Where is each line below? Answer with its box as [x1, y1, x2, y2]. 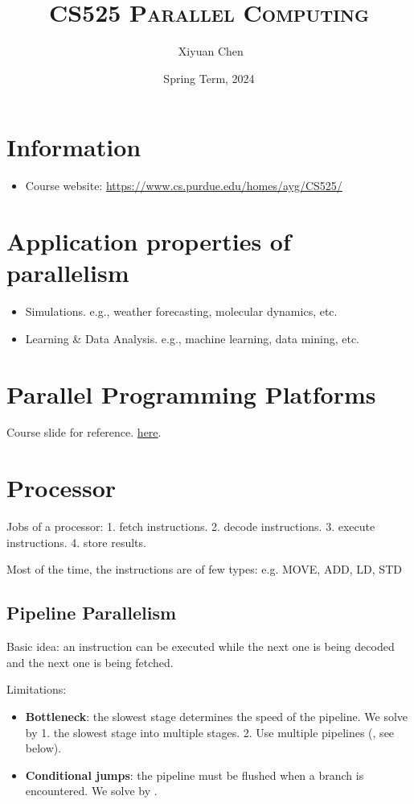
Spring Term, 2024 [163, 69, 255, 86]
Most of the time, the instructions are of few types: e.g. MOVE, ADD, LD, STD [6, 561, 402, 578]
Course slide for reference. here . [6, 424, 162, 441]
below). [25, 740, 62, 756]
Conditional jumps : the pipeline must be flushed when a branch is [25, 766, 364, 783]
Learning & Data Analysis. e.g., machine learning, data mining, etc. [25, 329, 359, 346]
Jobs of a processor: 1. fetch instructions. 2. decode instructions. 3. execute [6, 518, 375, 535]
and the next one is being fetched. [6, 653, 174, 670]
